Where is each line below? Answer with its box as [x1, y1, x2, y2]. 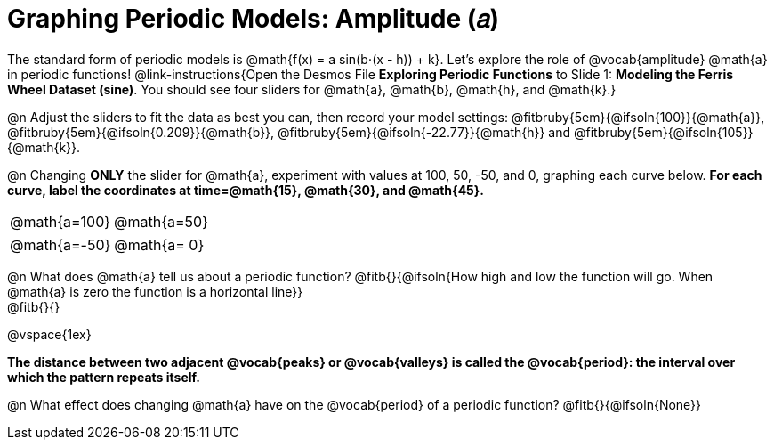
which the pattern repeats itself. [7, 369, 200, 385]
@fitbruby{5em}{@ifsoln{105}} [574, 124, 754, 140]
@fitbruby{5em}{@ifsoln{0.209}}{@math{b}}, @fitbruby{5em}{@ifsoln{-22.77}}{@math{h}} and [7, 124, 571, 140]
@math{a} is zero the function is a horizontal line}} [7, 283, 303, 299]
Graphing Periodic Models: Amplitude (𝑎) [7, 4, 500, 34]
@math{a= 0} [114, 235, 205, 254]
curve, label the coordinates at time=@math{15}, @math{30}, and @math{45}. [7, 182, 485, 198]
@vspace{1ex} [7, 326, 92, 342]
